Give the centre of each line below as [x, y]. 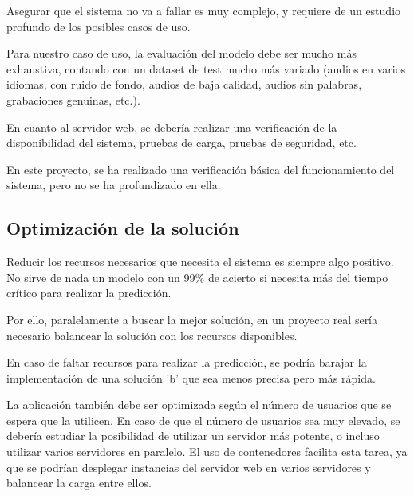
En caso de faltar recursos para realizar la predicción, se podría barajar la [187, 362]
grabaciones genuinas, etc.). [73, 99]
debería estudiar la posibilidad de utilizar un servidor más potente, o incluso [193, 436]
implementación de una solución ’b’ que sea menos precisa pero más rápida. [191, 377]
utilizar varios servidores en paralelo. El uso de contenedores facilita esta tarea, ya [207, 452]
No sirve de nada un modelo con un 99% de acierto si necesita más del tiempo [197, 277]
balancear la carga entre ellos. [79, 483]
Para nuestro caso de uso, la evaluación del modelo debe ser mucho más [181, 53]
